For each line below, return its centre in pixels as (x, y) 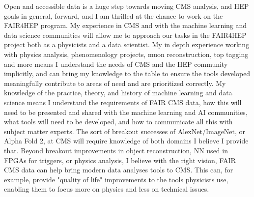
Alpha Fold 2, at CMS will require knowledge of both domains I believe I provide (126, 141)
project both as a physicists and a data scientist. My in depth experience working (127, 44)
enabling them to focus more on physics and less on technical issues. (107, 189)
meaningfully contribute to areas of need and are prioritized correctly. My (115, 83)
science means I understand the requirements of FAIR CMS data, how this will (123, 102)
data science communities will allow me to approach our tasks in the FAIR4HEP (125, 35)
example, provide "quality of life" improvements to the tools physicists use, (116, 179)
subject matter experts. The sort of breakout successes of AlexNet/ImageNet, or (125, 131)
